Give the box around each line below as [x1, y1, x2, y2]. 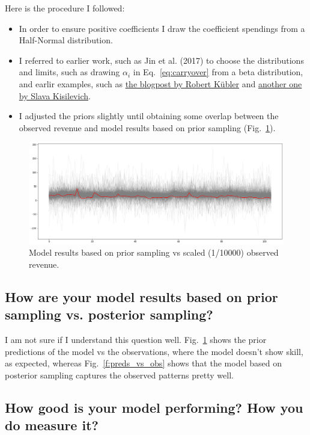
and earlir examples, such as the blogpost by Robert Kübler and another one [19, 77, 302, 90]
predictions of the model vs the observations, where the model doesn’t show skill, [5, 345, 303, 357]
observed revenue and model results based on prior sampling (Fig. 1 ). [19, 121, 276, 134]
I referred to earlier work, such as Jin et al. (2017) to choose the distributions [19, 54, 304, 66]
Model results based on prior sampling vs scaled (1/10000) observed [29, 246, 279, 259]
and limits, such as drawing [19, 66, 120, 78]
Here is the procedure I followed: [5, 2, 125, 14]
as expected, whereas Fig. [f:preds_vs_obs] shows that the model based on [5, 357, 282, 369]
